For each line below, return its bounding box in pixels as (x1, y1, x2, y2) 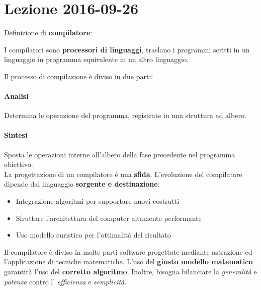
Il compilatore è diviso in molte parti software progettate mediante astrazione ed (4, 246, 252, 257)
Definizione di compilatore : (4, 27, 93, 38)
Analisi (4, 91, 29, 101)
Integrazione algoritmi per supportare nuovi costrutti (16, 196, 180, 206)
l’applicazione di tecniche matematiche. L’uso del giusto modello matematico (4, 256, 253, 267)
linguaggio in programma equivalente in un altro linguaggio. (4, 54, 189, 65)
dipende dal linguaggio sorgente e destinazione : (4, 179, 160, 189)
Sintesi (4, 130, 28, 140)
